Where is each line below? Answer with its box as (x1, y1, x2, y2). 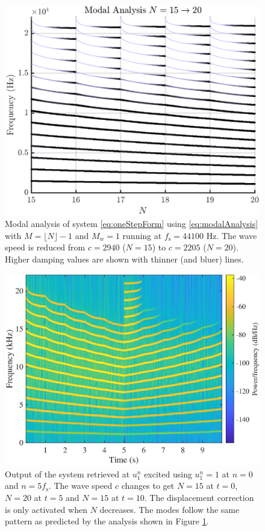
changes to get (121, 479, 175, 492)
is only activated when (5, 503, 87, 515)
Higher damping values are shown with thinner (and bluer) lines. (5, 252, 244, 265)
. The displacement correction (144, 491, 254, 504)
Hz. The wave (206, 229, 257, 241)
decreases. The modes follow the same (99, 503, 240, 515)
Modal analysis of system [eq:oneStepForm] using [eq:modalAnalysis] (5, 217, 258, 230)
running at (122, 229, 162, 241)
